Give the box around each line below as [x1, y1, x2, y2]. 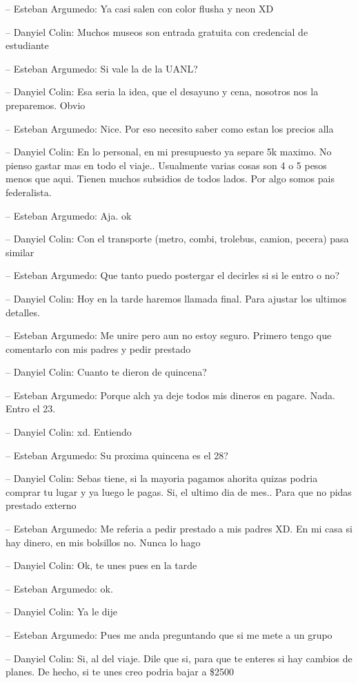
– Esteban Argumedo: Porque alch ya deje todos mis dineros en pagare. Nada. [6, 387, 336, 402]
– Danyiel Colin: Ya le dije [6, 604, 117, 619]
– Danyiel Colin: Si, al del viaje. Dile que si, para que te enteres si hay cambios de [6, 651, 352, 665]
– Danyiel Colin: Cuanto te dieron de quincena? [6, 365, 207, 379]
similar [6, 244, 34, 259]
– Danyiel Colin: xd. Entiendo [6, 425, 132, 439]
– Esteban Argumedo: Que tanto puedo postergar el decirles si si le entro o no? [6, 268, 340, 282]
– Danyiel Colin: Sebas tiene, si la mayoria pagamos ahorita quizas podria [6, 471, 318, 485]
